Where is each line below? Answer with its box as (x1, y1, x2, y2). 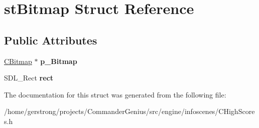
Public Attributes (4, 32, 97, 47)
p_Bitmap (40, 55, 77, 66)
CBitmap (4, 55, 32, 66)
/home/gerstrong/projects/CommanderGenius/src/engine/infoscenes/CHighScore (4, 106, 255, 116)
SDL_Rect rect (4, 72, 54, 83)
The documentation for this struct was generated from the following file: (4, 89, 226, 99)
